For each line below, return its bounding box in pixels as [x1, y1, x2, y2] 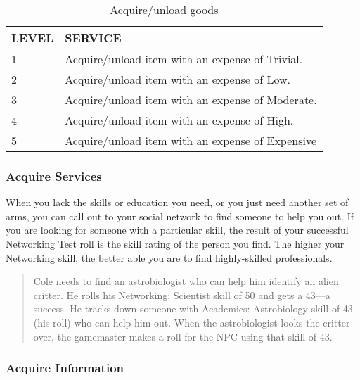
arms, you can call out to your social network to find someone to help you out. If [6, 208, 354, 223]
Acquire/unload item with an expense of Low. [65, 71, 291, 87]
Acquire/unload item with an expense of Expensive [65, 132, 317, 148]
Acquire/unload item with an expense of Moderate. [65, 91, 317, 108]
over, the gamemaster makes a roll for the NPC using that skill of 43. [33, 329, 333, 343]
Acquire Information [6, 359, 124, 376]
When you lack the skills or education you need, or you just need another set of [6, 195, 349, 210]
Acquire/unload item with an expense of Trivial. [65, 51, 303, 67]
